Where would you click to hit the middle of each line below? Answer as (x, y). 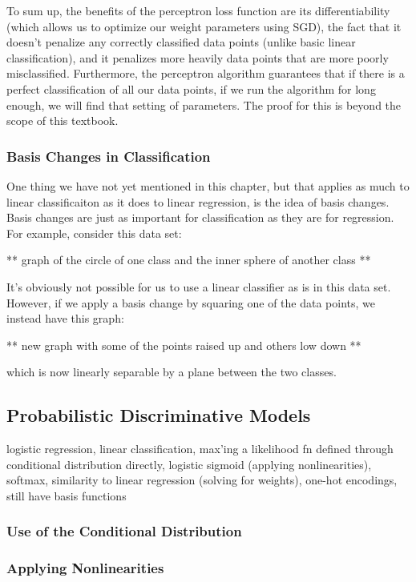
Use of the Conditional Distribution (124, 531)
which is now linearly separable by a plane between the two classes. (172, 372)
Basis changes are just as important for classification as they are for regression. (200, 217)
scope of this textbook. (63, 120)
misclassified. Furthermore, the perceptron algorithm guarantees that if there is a (206, 73)
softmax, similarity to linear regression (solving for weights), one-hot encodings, (202, 480)
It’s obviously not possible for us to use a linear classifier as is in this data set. (199, 286)
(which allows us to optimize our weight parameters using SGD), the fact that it (204, 26)
